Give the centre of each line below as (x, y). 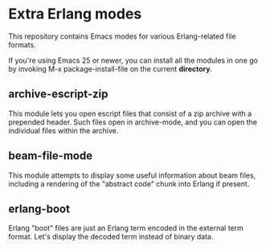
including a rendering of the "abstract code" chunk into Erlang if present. (129, 184)
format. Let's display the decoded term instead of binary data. (111, 237)
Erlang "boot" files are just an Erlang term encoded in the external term (126, 228)
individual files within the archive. (63, 130)
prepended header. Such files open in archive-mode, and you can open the (133, 122)
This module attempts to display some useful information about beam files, (132, 175)
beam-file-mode (51, 156)
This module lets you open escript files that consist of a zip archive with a (130, 113)
